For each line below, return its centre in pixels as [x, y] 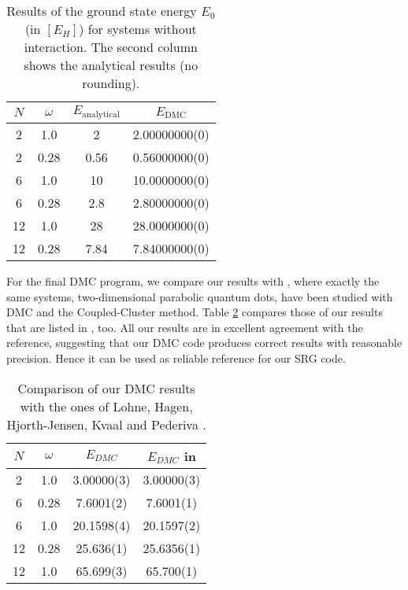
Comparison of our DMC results [106, 388]
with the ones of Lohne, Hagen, [106, 406]
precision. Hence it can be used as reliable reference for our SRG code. [176, 358]
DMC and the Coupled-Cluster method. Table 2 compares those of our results [195, 312]
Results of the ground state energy [102, 11]
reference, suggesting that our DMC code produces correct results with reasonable [204, 343]
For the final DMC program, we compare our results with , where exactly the [193, 280]
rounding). [111, 83]
